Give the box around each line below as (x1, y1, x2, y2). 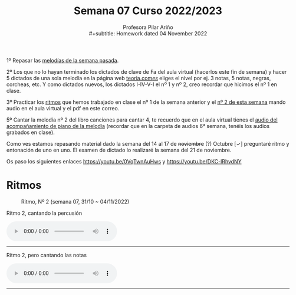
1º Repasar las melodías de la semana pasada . (6, 57, 119, 64)
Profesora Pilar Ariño (122, 24, 174, 31)
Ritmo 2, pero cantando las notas (6, 251, 87, 258)
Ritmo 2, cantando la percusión (6, 209, 83, 217)
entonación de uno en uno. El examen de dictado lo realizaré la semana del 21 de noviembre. (6, 146, 232, 153)
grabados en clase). (6, 129, 55, 136)
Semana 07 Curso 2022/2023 (73, 4, 223, 18)
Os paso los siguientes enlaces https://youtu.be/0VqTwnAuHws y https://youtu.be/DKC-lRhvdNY (6, 158, 242, 165)
